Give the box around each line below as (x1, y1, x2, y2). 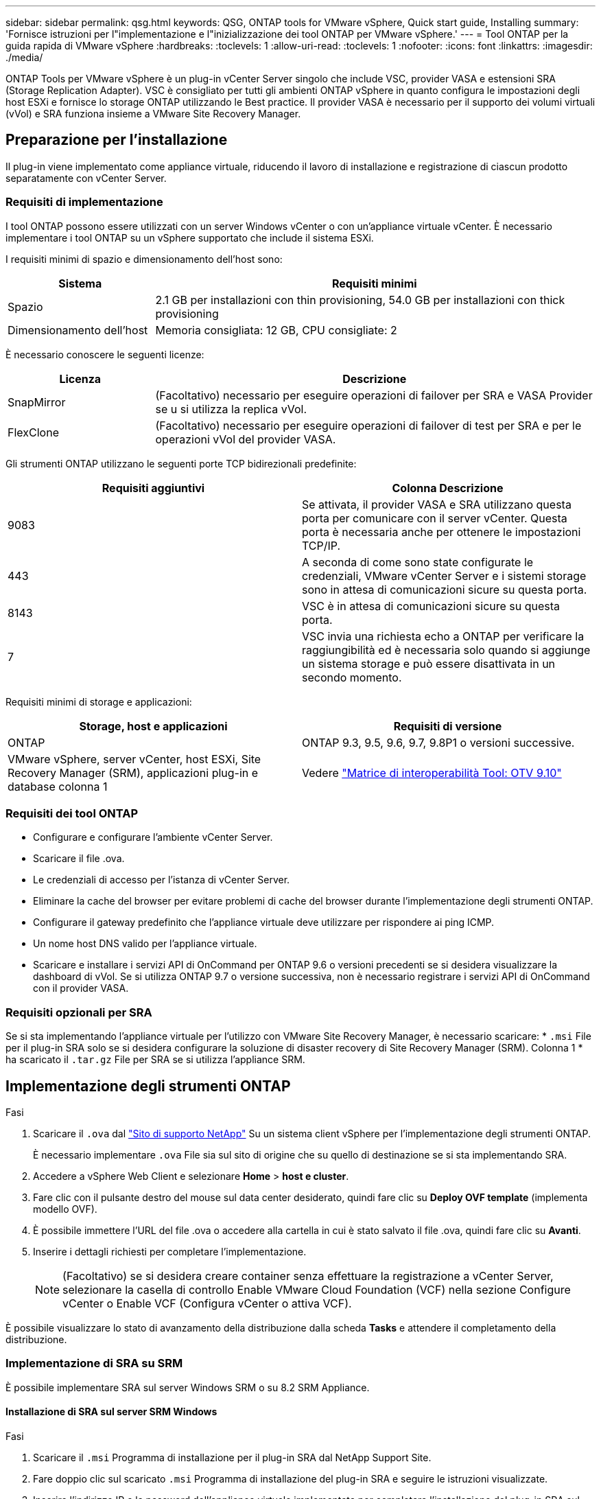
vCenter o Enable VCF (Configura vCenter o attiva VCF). (62, 1296, 352, 1310)
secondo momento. (302, 670, 402, 684)
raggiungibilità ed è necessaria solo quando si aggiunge (302, 642, 591, 657)
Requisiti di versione (393, 719, 502, 733)
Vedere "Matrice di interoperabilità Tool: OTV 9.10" (302, 765, 562, 780)
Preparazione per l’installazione (5, 131, 228, 149)
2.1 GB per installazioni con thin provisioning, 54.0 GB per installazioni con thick (155, 292, 565, 307)
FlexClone (8, 425, 59, 439)
